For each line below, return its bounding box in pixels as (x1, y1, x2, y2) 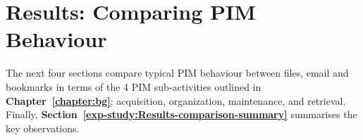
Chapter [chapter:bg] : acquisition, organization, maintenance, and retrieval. (6, 93, 346, 108)
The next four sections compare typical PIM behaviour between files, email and (6, 65, 349, 80)
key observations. (6, 120, 80, 135)
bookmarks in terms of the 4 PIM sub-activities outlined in (6, 79, 262, 94)
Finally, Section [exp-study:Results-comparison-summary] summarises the (6, 107, 357, 122)
